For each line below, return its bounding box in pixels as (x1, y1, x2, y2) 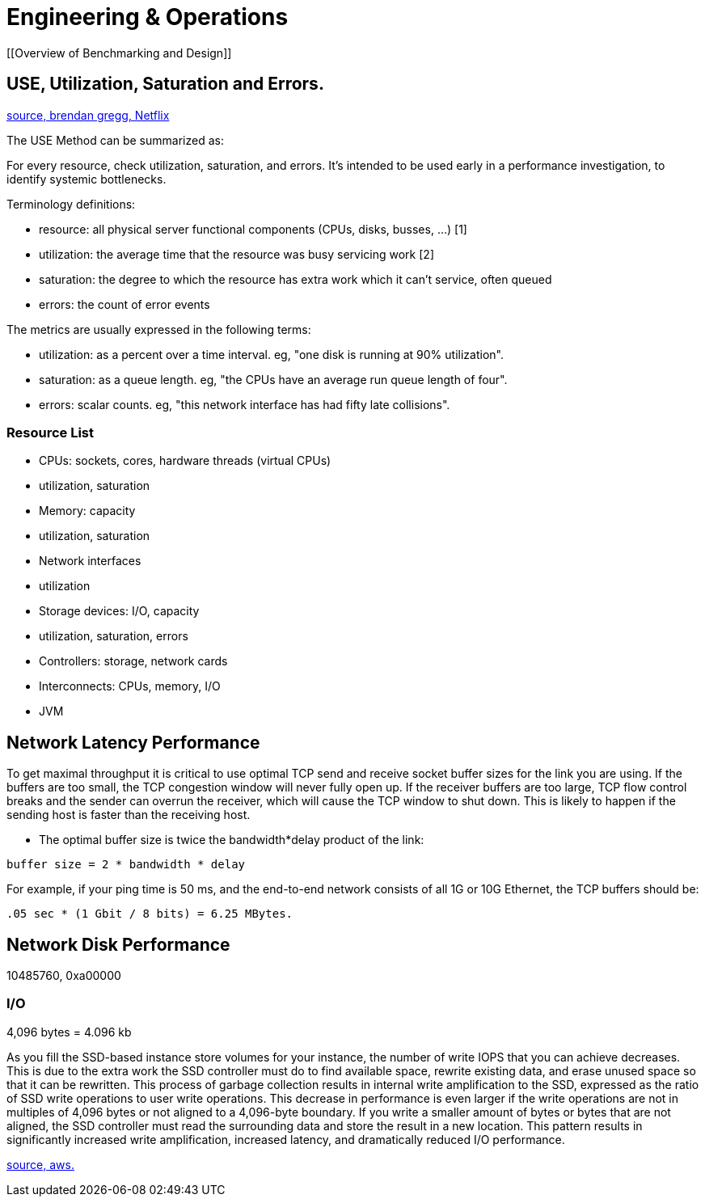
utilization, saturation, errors (39, 629, 188, 644)
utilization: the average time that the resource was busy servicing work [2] (39, 247, 434, 261)
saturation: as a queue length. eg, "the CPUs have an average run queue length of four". (39, 372, 508, 386)
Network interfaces (39, 554, 141, 568)
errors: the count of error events (39, 297, 210, 311)
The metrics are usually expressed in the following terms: (6, 322, 311, 336)
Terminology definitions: (6, 196, 136, 211)
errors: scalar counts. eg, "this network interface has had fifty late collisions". (39, 397, 450, 412)
